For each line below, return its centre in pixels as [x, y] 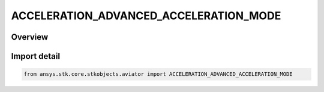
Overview [30, 37]
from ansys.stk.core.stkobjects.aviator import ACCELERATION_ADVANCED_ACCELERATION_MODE [158, 74]
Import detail [35, 56]
